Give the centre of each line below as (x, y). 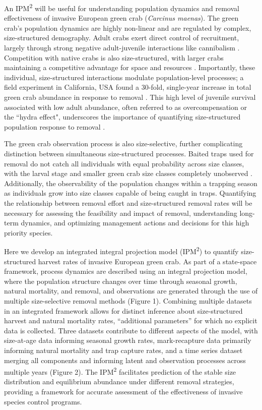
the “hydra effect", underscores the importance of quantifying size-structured (122, 117)
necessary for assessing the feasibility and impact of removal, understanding (121, 213)
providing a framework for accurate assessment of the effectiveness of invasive (123, 391)
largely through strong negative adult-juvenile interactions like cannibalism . (122, 48)
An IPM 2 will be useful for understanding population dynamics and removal (122, 7)
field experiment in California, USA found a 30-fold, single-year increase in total (128, 87)
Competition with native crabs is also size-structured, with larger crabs (114, 57)
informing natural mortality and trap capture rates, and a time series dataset (123, 350)
